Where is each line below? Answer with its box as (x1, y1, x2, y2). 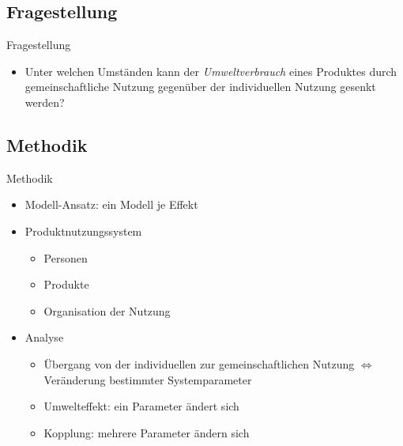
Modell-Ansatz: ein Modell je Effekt (24, 196, 198, 213)
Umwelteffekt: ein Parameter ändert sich (43, 398, 239, 414)
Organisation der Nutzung (43, 302, 171, 319)
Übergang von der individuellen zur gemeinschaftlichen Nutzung (43, 355, 355, 372)
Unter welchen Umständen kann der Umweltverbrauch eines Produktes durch (24, 62, 397, 79)
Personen (43, 249, 88, 266)
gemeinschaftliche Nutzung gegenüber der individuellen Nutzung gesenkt (24, 78, 376, 95)
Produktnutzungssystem (24, 222, 142, 239)
